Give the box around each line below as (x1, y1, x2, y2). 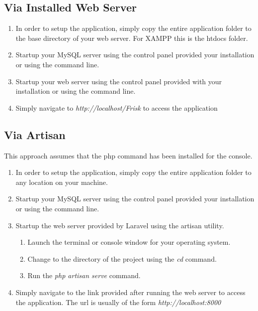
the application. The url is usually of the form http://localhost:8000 (15, 297, 221, 307)
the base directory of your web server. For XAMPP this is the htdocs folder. (15, 32, 248, 43)
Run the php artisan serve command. (27, 270, 141, 281)
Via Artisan (4, 127, 66, 142)
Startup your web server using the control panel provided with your (15, 76, 222, 86)
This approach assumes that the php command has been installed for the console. (4, 150, 253, 160)
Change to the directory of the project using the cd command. (27, 253, 217, 264)
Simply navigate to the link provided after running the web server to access (15, 287, 246, 297)
